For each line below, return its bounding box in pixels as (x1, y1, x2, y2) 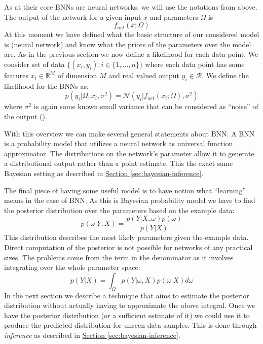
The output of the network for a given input (4, 11, 141, 22)
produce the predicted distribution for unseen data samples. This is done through (4, 320, 257, 330)
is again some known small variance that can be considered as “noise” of (33, 101, 258, 112)
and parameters (149, 11, 198, 22)
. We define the (202, 70, 249, 80)
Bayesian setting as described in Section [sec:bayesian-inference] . (4, 167, 204, 178)
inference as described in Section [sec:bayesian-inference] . (4, 329, 180, 340)
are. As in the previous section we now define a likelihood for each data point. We (4, 49, 258, 59)
